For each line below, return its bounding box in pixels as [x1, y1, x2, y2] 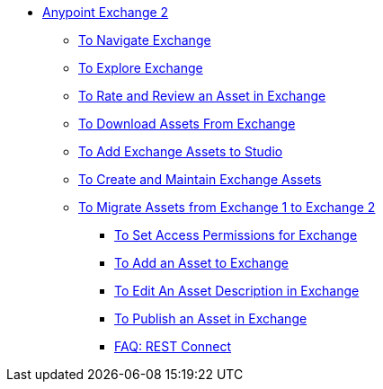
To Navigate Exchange [78, 32, 211, 48]
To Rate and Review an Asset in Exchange [78, 88, 326, 103]
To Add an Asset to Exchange [114, 255, 289, 270]
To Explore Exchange [78, 60, 203, 75]
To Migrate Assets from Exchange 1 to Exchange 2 [78, 199, 376, 215]
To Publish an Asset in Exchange [114, 311, 307, 326]
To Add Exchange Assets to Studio [78, 144, 283, 159]
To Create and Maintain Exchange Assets [78, 172, 322, 187]
